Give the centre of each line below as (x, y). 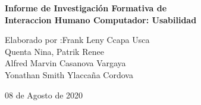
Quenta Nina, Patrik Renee (54, 51)
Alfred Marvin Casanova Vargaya (65, 63)
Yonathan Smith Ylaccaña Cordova (69, 74)
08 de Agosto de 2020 (44, 95)
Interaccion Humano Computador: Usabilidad (101, 19)
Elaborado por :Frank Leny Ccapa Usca (77, 40)
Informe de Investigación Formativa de (86, 8)
